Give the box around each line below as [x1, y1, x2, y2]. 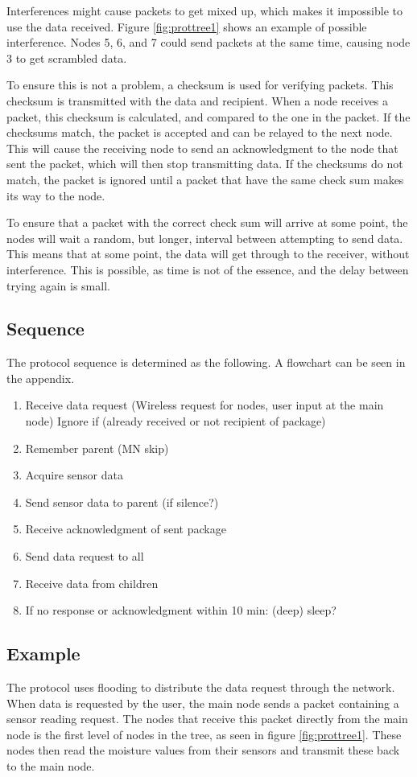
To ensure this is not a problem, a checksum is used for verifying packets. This [6, 76, 394, 93]
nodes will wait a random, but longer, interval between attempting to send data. [6, 229, 403, 246]
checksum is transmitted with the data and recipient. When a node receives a [6, 92, 389, 109]
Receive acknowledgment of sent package [25, 520, 226, 537]
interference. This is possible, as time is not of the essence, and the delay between [6, 261, 409, 277]
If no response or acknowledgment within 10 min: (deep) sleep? [25, 602, 336, 619]
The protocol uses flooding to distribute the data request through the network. [6, 679, 395, 696]
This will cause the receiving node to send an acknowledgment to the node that [6, 139, 398, 156]
